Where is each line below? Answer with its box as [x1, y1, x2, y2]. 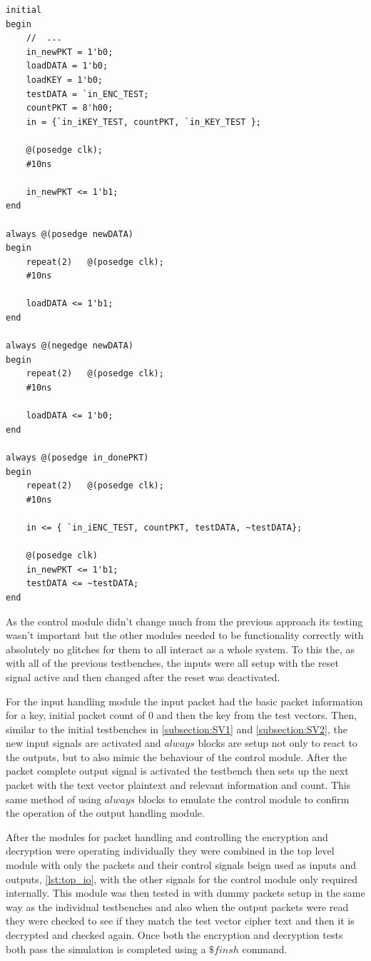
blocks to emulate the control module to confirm [138, 791, 350, 806]
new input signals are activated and [6, 735, 161, 750]
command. [242, 941, 288, 956]
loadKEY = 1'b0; [26, 74, 103, 85]
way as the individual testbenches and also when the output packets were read [6, 899, 349, 914]
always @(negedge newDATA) [6, 341, 133, 351]
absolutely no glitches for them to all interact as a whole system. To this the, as [6, 641, 355, 656]
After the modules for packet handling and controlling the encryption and [6, 829, 328, 844]
